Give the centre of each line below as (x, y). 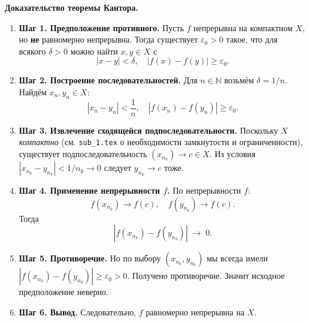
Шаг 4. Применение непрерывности (90, 190)
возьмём (239, 80)
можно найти (94, 51)
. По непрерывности (204, 190)
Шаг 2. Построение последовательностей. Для (108, 80)
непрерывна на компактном (243, 27)
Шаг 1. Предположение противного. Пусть (102, 27)
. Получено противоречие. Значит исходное (206, 276)
